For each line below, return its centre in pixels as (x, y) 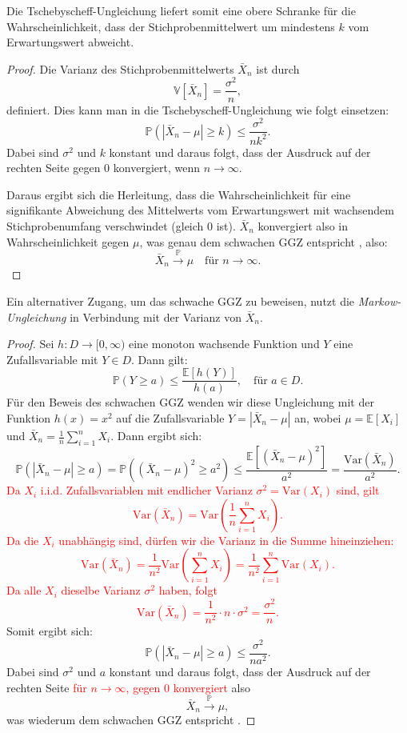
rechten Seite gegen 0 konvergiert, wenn (103, 168)
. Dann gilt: (159, 359)
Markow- (379, 301)
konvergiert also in (303, 225)
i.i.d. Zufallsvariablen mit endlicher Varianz (146, 490)
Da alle (24, 590)
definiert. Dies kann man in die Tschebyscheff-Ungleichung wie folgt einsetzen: (198, 109)
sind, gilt (358, 490)
